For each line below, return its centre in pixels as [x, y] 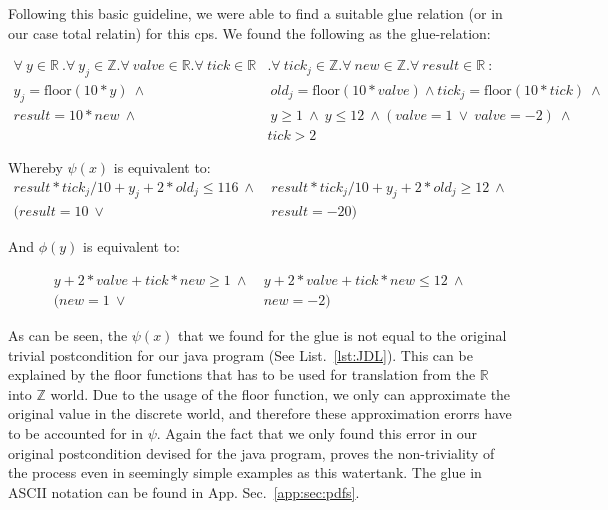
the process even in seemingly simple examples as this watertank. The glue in [245, 472]
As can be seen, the [68, 335]
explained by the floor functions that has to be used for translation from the [242, 374]
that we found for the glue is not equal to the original [342, 335]
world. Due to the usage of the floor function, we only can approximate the [280, 393]
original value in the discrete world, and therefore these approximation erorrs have [260, 413]
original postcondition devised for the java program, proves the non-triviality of [251, 452]
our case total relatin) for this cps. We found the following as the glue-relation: [249, 32]
